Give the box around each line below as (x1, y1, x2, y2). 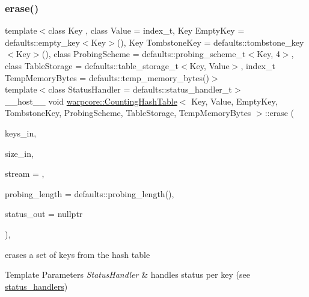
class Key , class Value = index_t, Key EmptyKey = (48, 24, 245, 37)
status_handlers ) (5, 280, 68, 292)
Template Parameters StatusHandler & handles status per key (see (5, 268, 250, 281)
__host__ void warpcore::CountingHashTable (5, 94, 177, 107)
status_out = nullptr (5, 207, 83, 220)
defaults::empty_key (5, 35, 80, 48)
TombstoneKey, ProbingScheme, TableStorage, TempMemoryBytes (5, 106, 251, 119)
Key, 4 (257, 47, 280, 60)
